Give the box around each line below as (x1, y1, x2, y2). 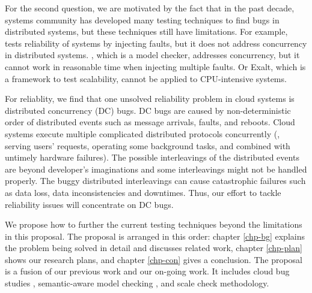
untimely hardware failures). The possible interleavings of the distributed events (5, 151, 299, 164)
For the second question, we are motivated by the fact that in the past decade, (5, 2, 295, 14)
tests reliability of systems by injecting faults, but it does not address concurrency (5, 37, 307, 49)
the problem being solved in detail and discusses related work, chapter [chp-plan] (5, 241, 302, 254)
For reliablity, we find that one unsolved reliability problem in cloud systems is (5, 92, 295, 105)
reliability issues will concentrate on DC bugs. (5, 198, 174, 210)
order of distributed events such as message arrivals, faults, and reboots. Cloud (5, 116, 295, 128)
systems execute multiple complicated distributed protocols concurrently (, (5, 127, 280, 140)
